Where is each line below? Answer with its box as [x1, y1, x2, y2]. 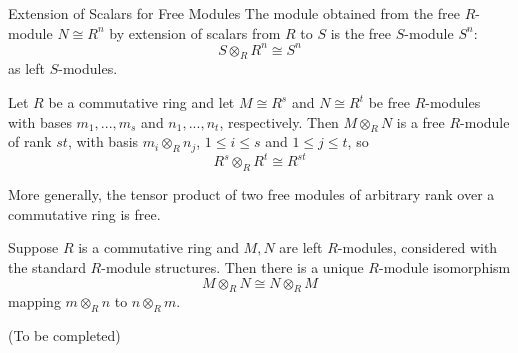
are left [279, 237, 323, 258]
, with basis [67, 131, 139, 152]
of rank [8, 131, 52, 152]
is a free [396, 111, 445, 132]
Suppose [8, 237, 59, 258]
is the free [330, 22, 392, 43]
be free [368, 92, 410, 113]
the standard [8, 257, 86, 277]
